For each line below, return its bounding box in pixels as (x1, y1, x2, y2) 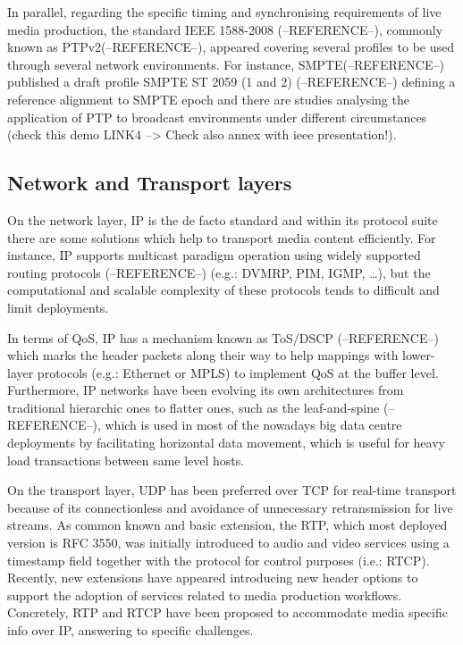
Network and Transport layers (7, 169, 292, 197)
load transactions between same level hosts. (7, 450, 245, 469)
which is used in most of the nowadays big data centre (105, 415, 402, 434)
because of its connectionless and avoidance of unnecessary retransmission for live (7, 498, 453, 516)
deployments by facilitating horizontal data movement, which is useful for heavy (7, 433, 445, 452)
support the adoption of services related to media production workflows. (7, 585, 402, 604)
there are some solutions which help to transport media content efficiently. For (7, 228, 436, 247)
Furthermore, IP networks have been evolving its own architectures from (7, 381, 404, 399)
